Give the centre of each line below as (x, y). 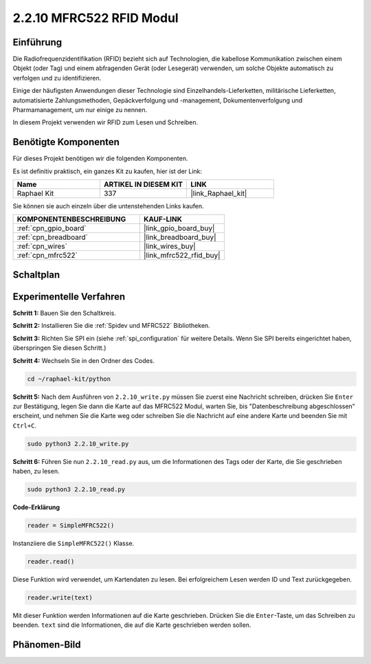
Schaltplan (36, 275)
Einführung (37, 42)
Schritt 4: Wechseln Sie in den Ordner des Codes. (83, 360)
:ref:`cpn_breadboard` (53, 237)
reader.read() (51, 561)
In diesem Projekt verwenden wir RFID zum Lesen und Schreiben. (105, 122)
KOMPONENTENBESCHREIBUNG (71, 219)
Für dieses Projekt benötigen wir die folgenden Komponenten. (100, 159)
